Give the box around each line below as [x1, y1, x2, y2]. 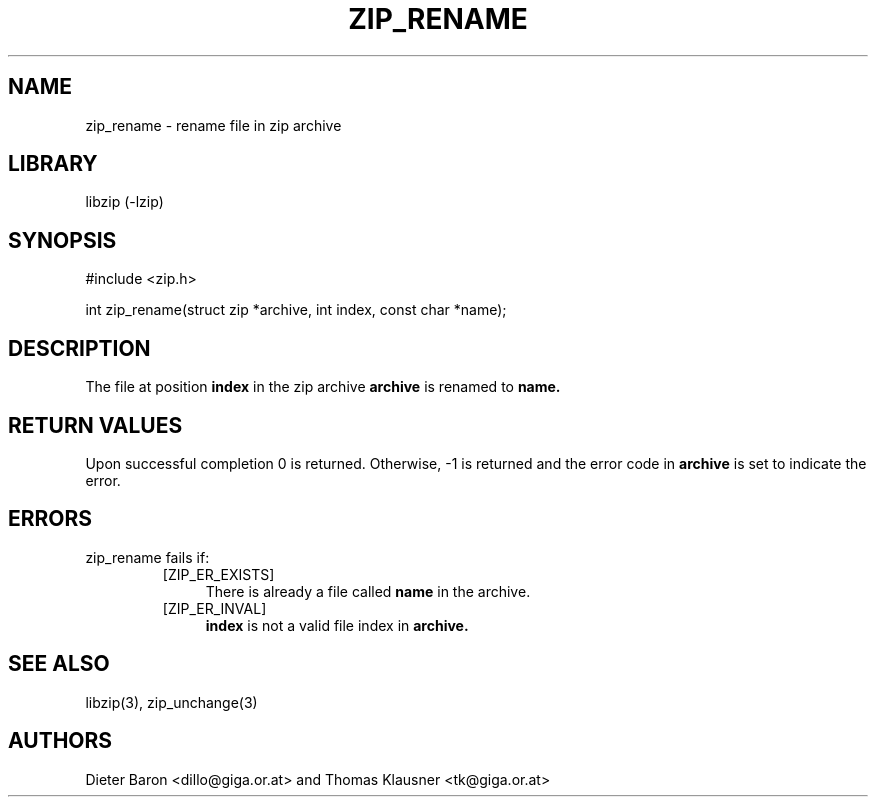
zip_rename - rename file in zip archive [85, 116, 342, 134]
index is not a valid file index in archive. [205, 616, 469, 634]
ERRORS [8, 506, 93, 532]
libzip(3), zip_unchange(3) [85, 693, 258, 711]
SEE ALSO [8, 651, 110, 677]
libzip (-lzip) [85, 193, 164, 211]
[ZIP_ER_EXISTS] [162, 565, 275, 583]
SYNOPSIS [8, 227, 117, 253]
